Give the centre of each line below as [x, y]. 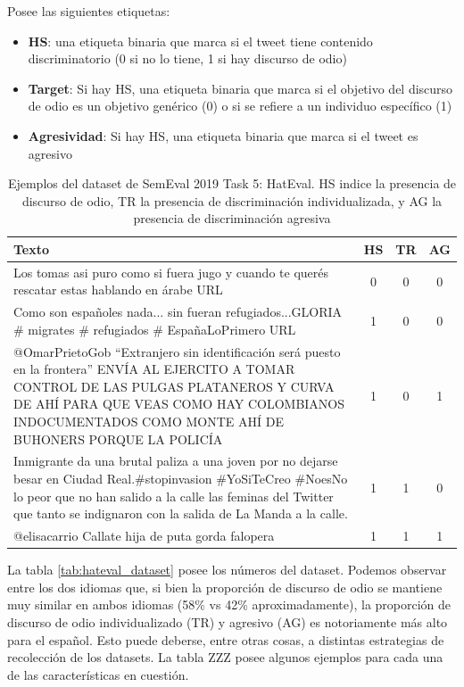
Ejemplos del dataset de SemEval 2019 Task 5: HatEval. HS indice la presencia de [232, 183]
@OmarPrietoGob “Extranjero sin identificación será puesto [177, 351]
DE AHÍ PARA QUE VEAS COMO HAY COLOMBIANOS [179, 404]
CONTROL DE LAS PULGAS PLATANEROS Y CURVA [174, 386]
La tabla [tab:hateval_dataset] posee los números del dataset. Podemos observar [227, 570]
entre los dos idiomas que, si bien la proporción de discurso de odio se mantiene [225, 587]
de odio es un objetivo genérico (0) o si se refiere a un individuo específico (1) [240, 106]
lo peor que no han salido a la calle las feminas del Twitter [174, 496]
